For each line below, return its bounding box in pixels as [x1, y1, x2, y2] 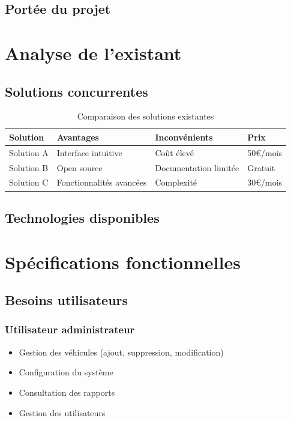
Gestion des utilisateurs [19, 406, 106, 419]
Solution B [9, 161, 49, 174]
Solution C [9, 176, 49, 189]
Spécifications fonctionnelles [5, 249, 241, 274]
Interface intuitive [56, 146, 122, 159]
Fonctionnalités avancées [56, 176, 147, 189]
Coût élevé [155, 146, 194, 159]
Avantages [56, 130, 99, 143]
